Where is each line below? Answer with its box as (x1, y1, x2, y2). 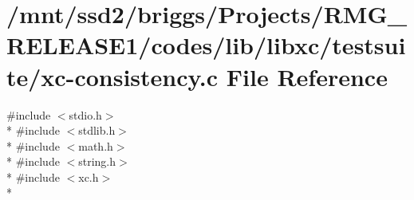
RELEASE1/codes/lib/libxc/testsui (6, 29, 406, 61)
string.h (78, 153, 116, 170)
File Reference (226, 60, 388, 92)
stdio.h (69, 106, 102, 123)
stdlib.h (78, 122, 116, 139)
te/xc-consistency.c (6, 60, 219, 92)
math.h (78, 137, 113, 154)
